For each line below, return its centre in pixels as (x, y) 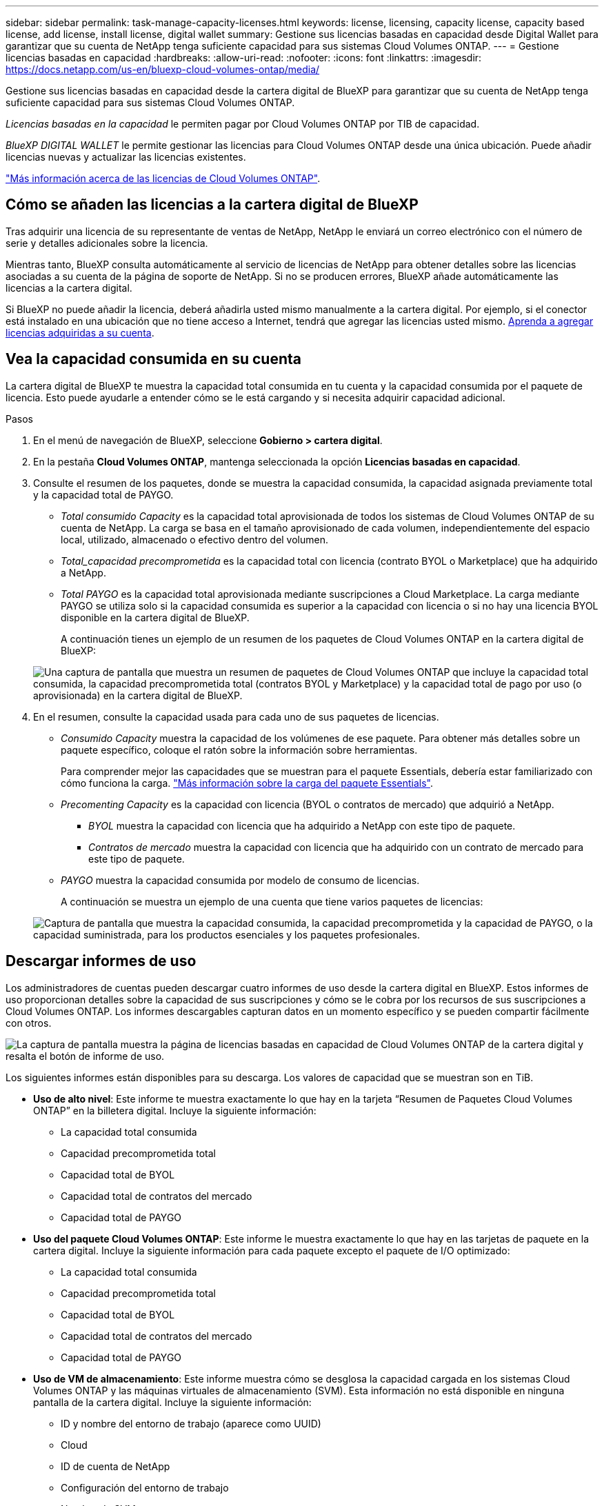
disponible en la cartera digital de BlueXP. (155, 617)
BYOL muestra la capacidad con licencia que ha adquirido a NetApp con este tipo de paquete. (302, 825)
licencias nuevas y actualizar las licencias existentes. (126, 157)
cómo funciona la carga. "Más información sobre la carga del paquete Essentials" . (247, 783)
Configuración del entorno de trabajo (145, 1487)
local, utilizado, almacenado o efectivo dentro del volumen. (195, 539)
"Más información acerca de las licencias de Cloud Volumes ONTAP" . (163, 178)
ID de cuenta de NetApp (115, 1466)
